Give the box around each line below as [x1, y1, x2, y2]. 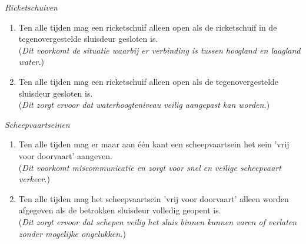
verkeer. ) [18, 173, 50, 185]
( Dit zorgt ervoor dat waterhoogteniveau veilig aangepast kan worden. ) [18, 98, 270, 111]
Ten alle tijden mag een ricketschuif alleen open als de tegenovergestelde [18, 75, 279, 87]
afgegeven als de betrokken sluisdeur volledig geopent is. [18, 204, 221, 216]
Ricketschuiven [5, 1, 58, 13]
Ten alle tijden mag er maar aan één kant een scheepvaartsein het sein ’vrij [18, 138, 290, 150]
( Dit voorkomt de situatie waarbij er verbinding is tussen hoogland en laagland [18, 44, 301, 56]
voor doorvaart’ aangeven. [18, 149, 112, 161]
